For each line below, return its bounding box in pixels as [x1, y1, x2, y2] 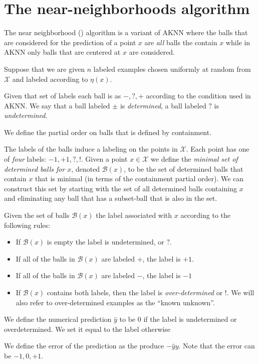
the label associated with [96, 210, 172, 220]
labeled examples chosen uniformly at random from [93, 63, 251, 74]
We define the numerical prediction [4, 314, 112, 324]
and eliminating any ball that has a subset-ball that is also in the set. [4, 193, 217, 203]
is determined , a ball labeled [120, 100, 206, 110]
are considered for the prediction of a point [4, 37, 136, 47]
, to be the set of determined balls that [124, 163, 243, 174]
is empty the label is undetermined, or [47, 236, 164, 247]
